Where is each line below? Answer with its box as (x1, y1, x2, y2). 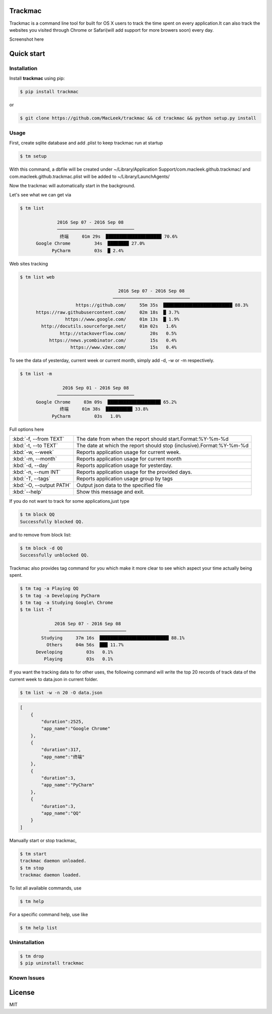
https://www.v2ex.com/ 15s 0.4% (70, 345, 177, 350)
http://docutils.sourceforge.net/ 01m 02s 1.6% (41, 323, 177, 329)
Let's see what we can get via (9, 192, 72, 198)
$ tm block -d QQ (20, 545, 63, 551)
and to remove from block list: (9, 531, 72, 537)
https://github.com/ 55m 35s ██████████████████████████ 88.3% (76, 302, 249, 308)
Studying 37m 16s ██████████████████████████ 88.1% (41, 635, 185, 641)
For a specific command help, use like (9, 911, 88, 917)
